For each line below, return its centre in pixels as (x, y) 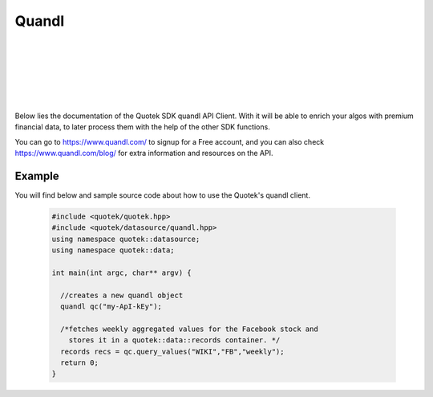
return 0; (80, 363)
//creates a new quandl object (122, 295)
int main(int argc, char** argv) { (121, 272)
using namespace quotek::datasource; (126, 239)
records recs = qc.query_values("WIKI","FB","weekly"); (172, 351)
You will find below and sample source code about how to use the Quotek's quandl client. (162, 195)
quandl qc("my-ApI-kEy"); (111, 307)
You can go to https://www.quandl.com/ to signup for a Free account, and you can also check (170, 141)
